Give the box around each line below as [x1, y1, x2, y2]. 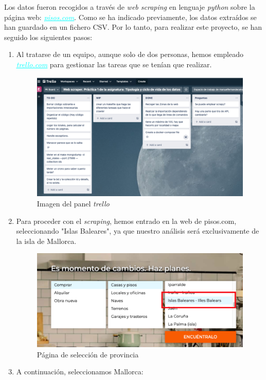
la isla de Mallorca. [16, 235, 77, 246]
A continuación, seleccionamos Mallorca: [16, 366, 144, 377]
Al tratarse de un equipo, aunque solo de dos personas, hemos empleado [16, 49, 243, 60]
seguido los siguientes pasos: [4, 31, 93, 42]
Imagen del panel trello [37, 198, 110, 209]
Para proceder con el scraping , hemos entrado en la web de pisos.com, [16, 215, 237, 226]
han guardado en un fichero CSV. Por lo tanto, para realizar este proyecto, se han [4, 22, 262, 32]
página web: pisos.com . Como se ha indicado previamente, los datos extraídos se [4, 11, 257, 22]
